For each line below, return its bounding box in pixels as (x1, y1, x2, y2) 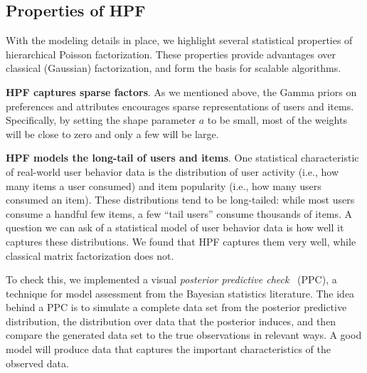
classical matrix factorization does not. (6, 248, 174, 263)
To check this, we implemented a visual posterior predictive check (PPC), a (6, 272, 337, 287)
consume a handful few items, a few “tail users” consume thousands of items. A (6, 206, 353, 221)
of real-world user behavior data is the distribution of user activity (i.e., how (6, 164, 339, 179)
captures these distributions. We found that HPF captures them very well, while (6, 233, 356, 248)
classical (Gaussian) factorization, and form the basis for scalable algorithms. (6, 61, 341, 75)
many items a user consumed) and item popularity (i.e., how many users (6, 178, 321, 193)
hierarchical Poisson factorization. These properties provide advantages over (6, 46, 336, 61)
